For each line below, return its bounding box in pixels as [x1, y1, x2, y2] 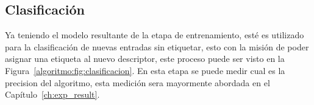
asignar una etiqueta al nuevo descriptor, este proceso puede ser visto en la [5, 52, 285, 65]
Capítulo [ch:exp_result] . [5, 88, 100, 101]
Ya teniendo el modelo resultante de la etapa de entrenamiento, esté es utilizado [5, 29, 304, 41]
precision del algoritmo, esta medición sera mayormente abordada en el [5, 76, 270, 89]
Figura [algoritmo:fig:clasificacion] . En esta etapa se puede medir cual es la [5, 64, 285, 76]
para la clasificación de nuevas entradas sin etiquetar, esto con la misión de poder [5, 40, 309, 53]
